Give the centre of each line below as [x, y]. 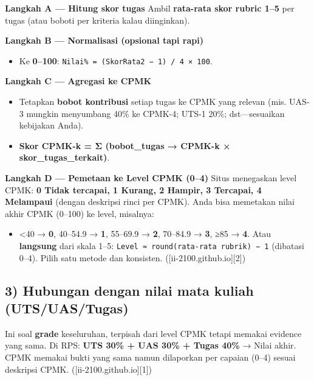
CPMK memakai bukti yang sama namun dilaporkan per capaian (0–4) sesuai [150, 357]
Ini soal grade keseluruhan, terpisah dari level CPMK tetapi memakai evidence [153, 333]
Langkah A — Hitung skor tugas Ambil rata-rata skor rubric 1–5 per [150, 8]
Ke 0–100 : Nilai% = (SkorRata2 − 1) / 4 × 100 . [116, 60]
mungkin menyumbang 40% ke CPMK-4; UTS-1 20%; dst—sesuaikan [155, 113]
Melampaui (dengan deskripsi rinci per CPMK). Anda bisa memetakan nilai [150, 202]
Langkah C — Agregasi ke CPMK [78, 81]
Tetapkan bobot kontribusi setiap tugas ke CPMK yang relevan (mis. [153, 102]
